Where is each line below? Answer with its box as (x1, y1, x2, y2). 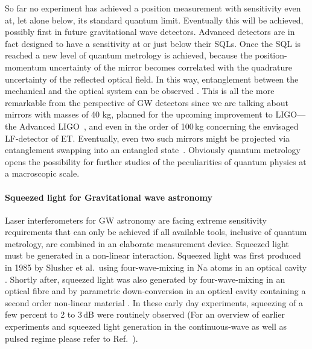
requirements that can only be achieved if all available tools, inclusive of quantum (5, 225, 307, 238)
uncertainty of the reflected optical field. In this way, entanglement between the (5, 72, 299, 85)
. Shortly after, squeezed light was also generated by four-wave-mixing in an (5, 272, 285, 285)
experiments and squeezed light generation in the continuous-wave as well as (5, 320, 287, 333)
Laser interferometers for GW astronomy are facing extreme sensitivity (5, 213, 267, 226)
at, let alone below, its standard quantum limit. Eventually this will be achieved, (5, 13, 304, 26)
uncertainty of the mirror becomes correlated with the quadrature (49, 60, 292, 73)
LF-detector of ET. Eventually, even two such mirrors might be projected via (5, 131, 290, 144)
